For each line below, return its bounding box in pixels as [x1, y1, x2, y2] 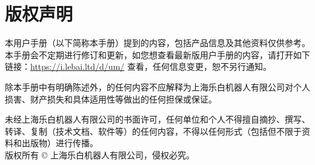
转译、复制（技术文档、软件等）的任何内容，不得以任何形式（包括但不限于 [5, 124, 302, 137]
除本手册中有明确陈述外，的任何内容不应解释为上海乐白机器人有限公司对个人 [5, 80, 310, 93]
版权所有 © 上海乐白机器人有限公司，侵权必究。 [5, 148, 194, 161]
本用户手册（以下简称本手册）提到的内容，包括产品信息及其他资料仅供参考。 [5, 36, 310, 49]
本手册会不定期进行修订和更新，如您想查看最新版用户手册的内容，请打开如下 [5, 48, 310, 61]
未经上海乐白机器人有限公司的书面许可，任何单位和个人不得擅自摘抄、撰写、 [5, 113, 310, 126]
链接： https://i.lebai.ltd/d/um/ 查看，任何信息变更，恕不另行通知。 [5, 60, 271, 73]
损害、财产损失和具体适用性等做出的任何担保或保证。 [5, 92, 217, 105]
